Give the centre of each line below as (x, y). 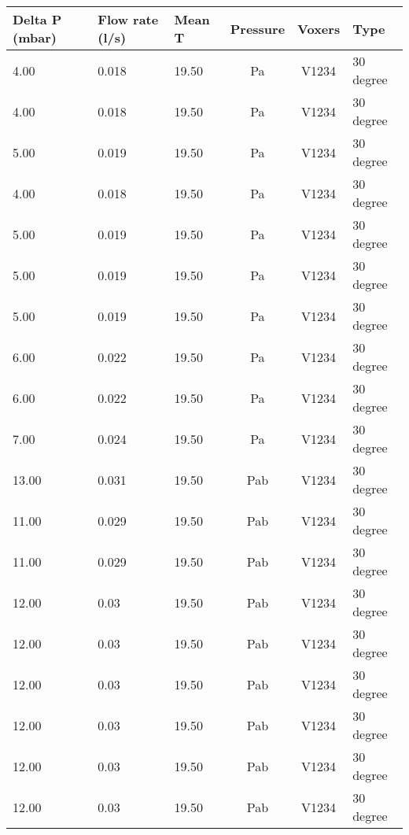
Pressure (258, 28)
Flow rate (128, 19)
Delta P (37, 19)
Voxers (319, 28)
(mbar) (35, 37)
